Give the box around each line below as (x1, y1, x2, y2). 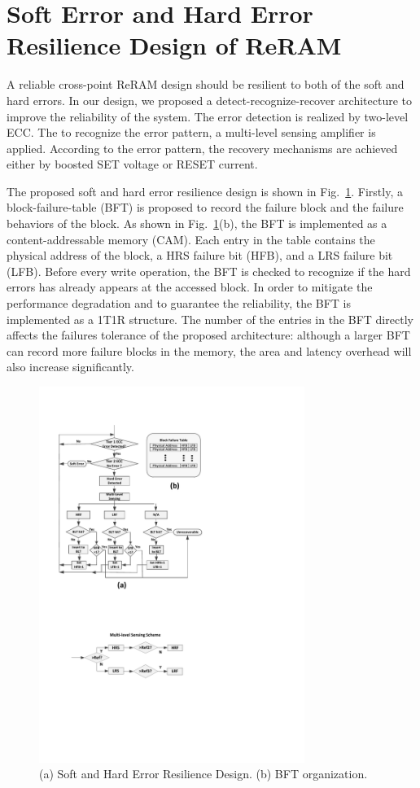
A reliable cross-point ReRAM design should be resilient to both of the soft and (7, 76, 405, 93)
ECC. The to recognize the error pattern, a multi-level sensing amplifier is (7, 124, 376, 141)
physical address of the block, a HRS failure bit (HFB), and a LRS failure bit (7, 247, 393, 264)
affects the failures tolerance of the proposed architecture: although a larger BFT (7, 326, 410, 344)
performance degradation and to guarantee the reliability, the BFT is (7, 295, 352, 312)
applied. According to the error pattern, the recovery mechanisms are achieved (7, 139, 398, 156)
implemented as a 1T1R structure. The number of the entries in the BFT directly (7, 310, 413, 327)
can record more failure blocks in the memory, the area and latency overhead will (7, 342, 412, 359)
